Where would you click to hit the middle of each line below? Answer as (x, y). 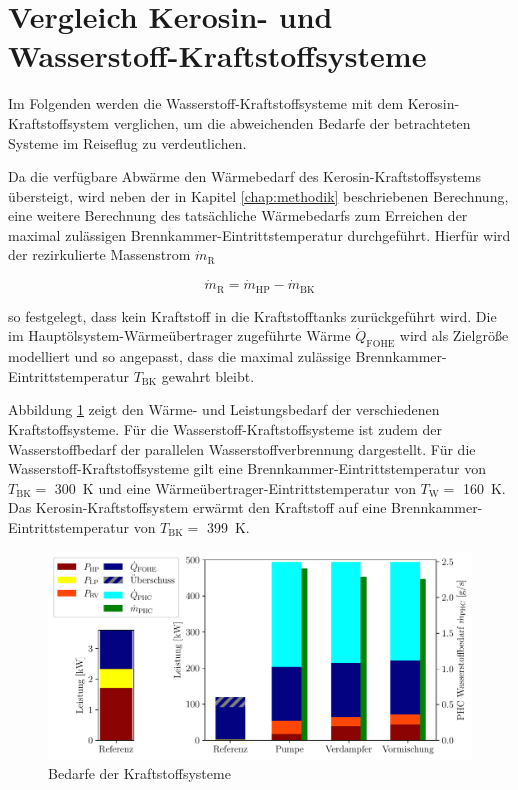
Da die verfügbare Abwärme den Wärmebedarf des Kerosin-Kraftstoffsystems (245, 176)
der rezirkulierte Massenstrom (99, 254)
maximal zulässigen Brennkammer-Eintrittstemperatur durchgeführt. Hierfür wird (259, 234)
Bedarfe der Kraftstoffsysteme (139, 773)
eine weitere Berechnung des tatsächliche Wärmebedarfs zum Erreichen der (238, 215)
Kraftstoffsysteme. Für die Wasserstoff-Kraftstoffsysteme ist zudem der (225, 428)
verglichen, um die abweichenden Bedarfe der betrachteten (292, 122)
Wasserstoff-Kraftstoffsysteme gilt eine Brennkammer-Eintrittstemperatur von (247, 468)
